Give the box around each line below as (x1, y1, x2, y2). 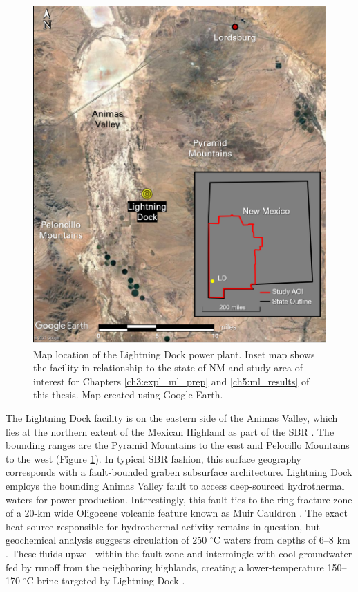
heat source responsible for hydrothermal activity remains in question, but (6, 519, 320, 533)
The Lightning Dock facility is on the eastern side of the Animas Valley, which (6, 411, 338, 425)
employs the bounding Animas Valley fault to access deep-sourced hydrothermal (6, 478, 345, 492)
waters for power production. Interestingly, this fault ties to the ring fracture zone (6, 492, 352, 506)
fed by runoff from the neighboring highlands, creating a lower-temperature (6, 559, 324, 574)
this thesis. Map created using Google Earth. (33, 387, 223, 402)
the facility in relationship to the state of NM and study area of (33, 360, 303, 375)
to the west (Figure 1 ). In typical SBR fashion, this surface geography (6, 451, 302, 465)
